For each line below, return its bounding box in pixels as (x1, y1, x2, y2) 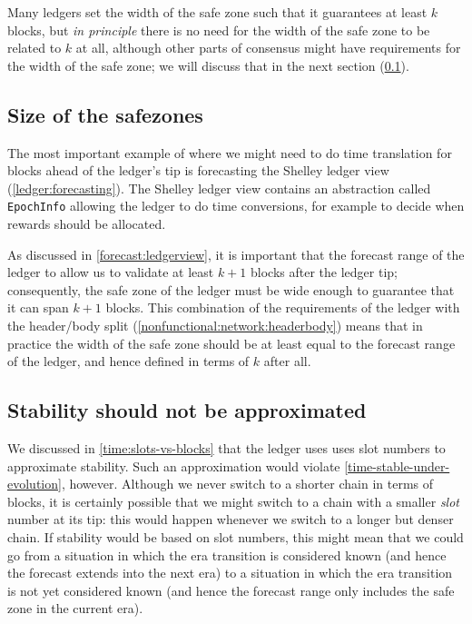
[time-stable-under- (344, 456, 450, 475)
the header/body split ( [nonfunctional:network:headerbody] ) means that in (7, 315, 423, 334)
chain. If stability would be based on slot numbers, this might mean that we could (7, 527, 464, 546)
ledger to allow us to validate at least (7, 262, 214, 282)
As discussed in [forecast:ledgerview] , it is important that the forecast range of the (7, 244, 465, 263)
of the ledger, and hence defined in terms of (7, 352, 250, 371)
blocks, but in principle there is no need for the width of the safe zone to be (7, 20, 430, 39)
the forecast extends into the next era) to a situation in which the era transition (7, 563, 453, 582)
